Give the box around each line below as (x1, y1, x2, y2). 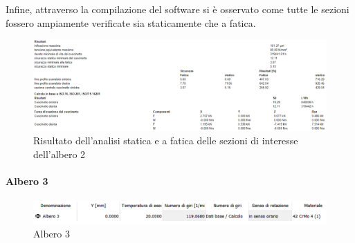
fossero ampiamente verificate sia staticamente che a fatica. (6, 15, 256, 30)
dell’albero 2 (33, 146, 86, 161)
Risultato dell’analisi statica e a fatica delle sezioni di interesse (33, 133, 298, 148)
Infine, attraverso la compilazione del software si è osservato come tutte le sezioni (6, 2, 349, 16)
